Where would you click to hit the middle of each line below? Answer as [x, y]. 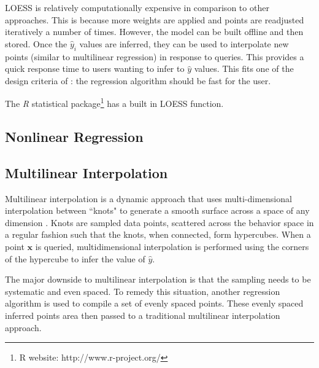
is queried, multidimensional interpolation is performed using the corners [172, 246]
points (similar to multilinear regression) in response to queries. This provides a [155, 56]
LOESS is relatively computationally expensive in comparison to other [137, 7]
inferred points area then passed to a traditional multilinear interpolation [143, 315]
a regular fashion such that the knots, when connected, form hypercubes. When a [158, 234]
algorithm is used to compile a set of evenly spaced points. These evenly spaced [154, 303]
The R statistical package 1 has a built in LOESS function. [114, 103]
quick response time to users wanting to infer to [95, 69]
